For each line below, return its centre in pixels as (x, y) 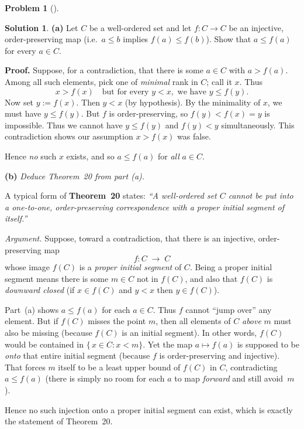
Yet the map (170, 344)
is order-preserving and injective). (220, 355)
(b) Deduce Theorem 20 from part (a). (75, 176)
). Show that (229, 39)
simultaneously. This (258, 125)
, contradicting (251, 367)
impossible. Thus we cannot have (64, 125)
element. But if (32, 321)
